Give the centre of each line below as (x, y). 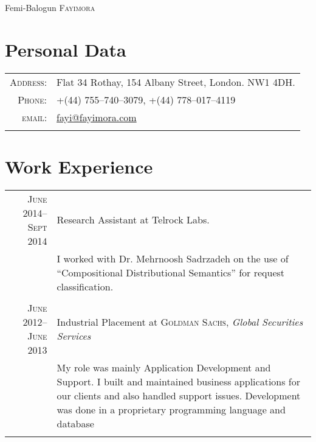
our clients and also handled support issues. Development (179, 395)
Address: (29, 82)
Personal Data (66, 49)
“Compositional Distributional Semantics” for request (171, 272)
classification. (85, 286)
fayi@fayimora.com (97, 117)
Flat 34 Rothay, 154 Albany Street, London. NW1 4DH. (176, 82)
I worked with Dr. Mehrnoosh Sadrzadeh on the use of (173, 258)
